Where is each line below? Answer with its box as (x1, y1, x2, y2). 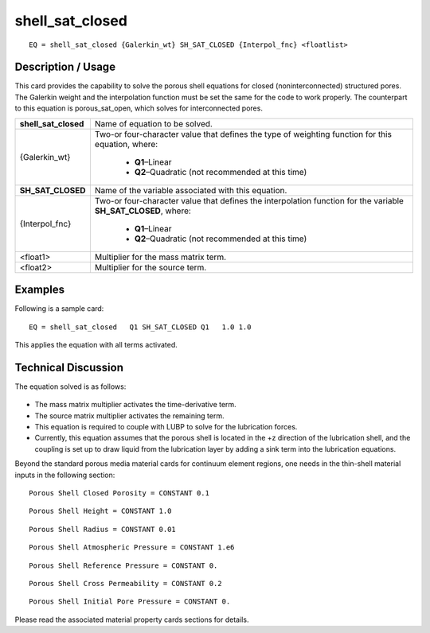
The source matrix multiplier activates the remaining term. (34, 410, 225, 421)
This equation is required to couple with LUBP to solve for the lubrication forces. (34, 422, 298, 431)
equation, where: (94, 138, 158, 150)
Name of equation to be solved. (94, 118, 213, 129)
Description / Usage (14, 60, 115, 74)
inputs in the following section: (14, 470, 115, 480)
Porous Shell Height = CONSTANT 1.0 (29, 507, 172, 516)
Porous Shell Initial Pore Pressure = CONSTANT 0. (29, 597, 231, 606)
